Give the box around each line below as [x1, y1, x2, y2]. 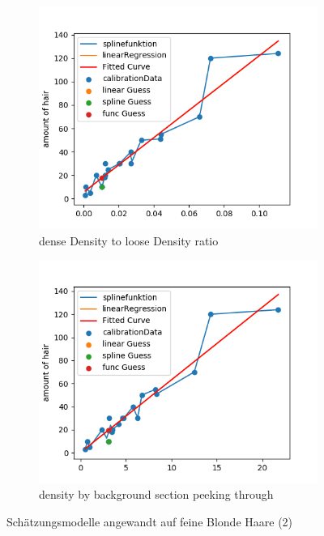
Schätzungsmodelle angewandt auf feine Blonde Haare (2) [6, 513, 293, 530]
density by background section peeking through [39, 486, 274, 503]
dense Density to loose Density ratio [39, 232, 219, 249]
